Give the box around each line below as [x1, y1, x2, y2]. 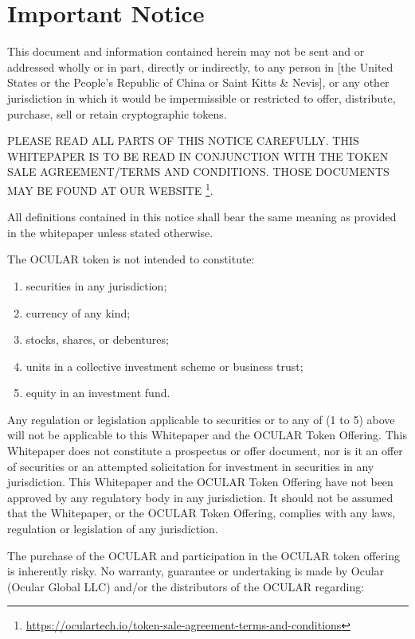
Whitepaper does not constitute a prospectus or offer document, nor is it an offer [7, 442, 403, 459]
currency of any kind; [25, 304, 131, 321]
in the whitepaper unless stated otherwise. [7, 224, 213, 240]
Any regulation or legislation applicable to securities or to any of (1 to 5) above [7, 411, 395, 427]
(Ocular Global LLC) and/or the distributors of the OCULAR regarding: [7, 578, 365, 594]
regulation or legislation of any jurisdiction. [7, 520, 218, 537]
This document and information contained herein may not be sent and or [7, 43, 365, 60]
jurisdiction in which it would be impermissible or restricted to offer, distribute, [7, 89, 396, 106]
